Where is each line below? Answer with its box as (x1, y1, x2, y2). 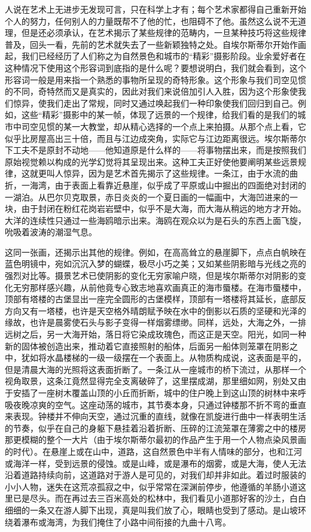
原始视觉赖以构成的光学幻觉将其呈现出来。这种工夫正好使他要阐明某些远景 (5, 155, 298, 168)
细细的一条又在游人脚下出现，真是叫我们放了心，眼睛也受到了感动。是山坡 (5, 503, 298, 516)
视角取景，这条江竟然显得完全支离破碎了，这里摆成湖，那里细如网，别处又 (5, 375, 298, 387)
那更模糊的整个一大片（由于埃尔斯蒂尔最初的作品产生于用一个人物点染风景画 (5, 433, 306, 446)
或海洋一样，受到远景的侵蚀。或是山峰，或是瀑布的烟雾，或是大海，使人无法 (5, 457, 306, 469)
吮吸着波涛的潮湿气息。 (5, 226, 97, 238)
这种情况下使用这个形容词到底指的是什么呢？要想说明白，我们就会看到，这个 (5, 61, 306, 74)
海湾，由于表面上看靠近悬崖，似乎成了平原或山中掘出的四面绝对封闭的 (29, 178, 306, 191)
